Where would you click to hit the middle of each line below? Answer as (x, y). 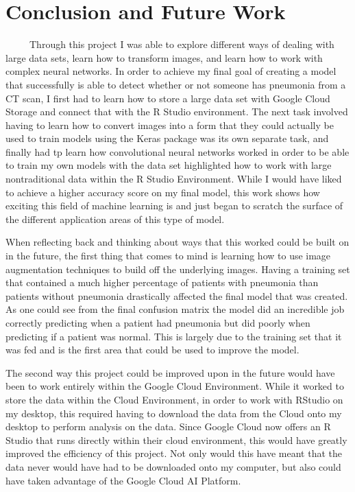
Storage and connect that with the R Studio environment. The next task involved (177, 112)
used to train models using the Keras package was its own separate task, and (167, 138)
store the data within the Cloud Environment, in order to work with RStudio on (174, 399)
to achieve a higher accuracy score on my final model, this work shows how (163, 192)
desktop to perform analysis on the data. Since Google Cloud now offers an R (168, 426)
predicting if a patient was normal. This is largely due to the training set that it (174, 336)
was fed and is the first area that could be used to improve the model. (152, 350)
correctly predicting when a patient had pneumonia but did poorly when (158, 323)
